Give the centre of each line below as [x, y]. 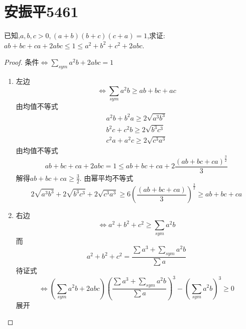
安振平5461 [41, 11]
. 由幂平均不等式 [106, 178]
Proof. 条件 [22, 62]
